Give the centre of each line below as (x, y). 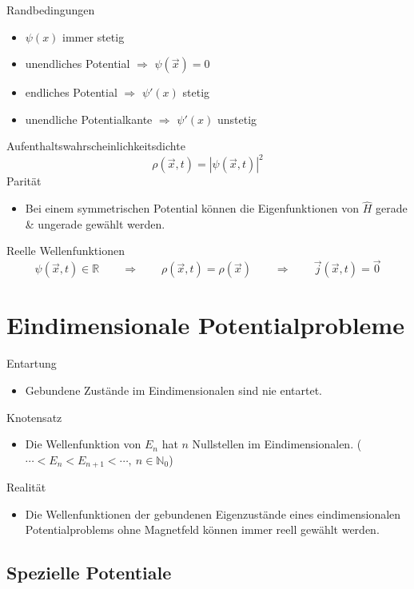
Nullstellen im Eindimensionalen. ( (277, 444)
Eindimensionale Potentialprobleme (205, 325)
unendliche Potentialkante (89, 119)
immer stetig (94, 36)
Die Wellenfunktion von (83, 444)
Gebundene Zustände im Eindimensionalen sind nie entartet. (174, 390)
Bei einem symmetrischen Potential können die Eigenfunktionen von (192, 208)
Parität (24, 181)
